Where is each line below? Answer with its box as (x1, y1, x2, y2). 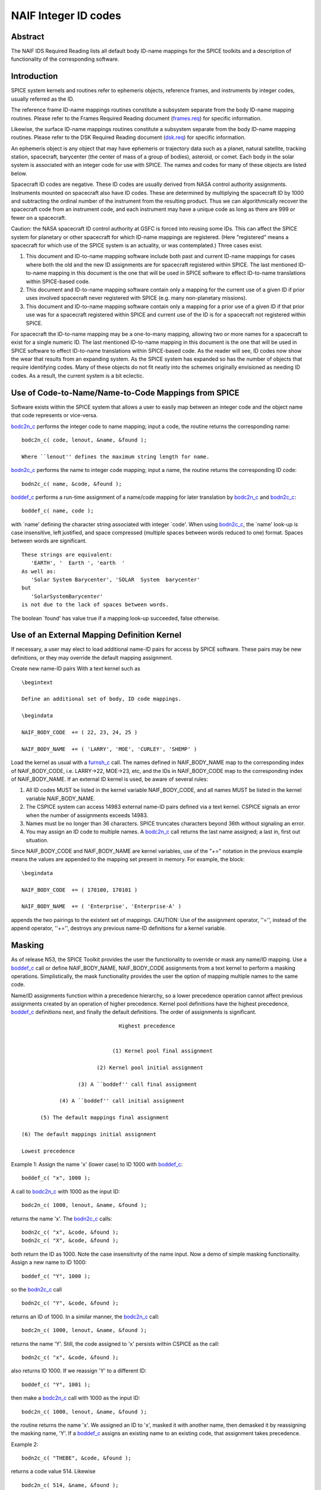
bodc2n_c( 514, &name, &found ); (21, 1482, 119, 1488)
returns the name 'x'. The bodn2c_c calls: (11, 1215, 112, 1222)
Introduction (11, 72, 58, 82)
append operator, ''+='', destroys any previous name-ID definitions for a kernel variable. (11, 924, 226, 932)
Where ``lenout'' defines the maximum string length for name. (21, 453, 210, 460)
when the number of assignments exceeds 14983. (26, 811, 149, 819)
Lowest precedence (21, 1147, 75, 1154)
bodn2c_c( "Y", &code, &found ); (21, 1300, 119, 1306)
